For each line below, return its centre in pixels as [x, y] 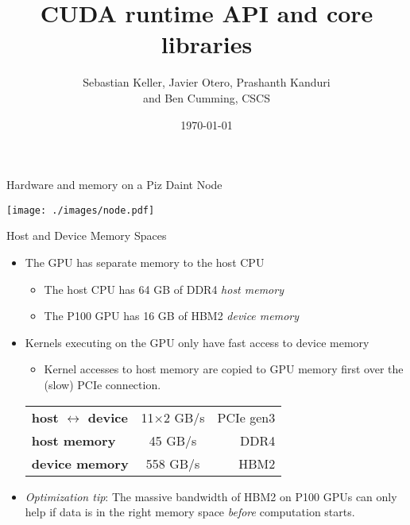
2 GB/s [184, 417]
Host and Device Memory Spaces [87, 235]
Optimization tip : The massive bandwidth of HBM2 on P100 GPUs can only [211, 496]
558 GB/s [173, 463]
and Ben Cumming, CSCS [207, 97]
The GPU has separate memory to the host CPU [145, 262]
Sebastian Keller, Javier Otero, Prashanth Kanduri [207, 82]
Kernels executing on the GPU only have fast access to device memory [197, 342]
